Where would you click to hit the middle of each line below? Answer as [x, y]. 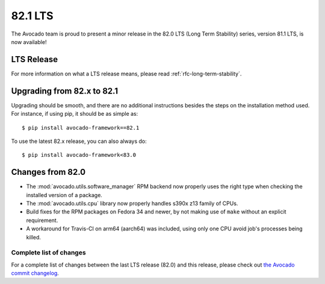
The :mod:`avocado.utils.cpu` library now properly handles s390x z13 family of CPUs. [132, 203]
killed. [34, 237]
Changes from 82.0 [48, 172]
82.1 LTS [32, 16]
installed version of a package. [64, 195]
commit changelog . [35, 273]
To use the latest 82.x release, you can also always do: [79, 141]
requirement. [42, 220]
